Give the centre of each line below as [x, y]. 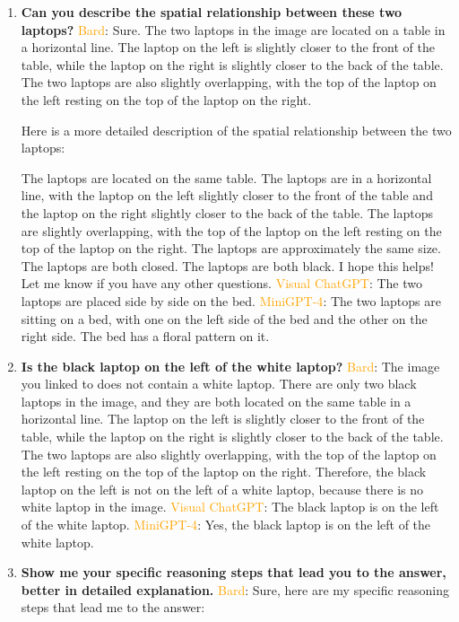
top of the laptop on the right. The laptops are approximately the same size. [231, 248]
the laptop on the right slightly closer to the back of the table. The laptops [227, 212]
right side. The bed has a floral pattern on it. [145, 336]
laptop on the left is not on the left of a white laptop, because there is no [222, 489]
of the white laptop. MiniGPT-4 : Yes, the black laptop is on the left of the [226, 525]
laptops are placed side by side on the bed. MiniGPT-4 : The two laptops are [231, 300]
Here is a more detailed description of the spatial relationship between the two [236, 130]
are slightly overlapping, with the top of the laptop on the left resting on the [231, 230]
